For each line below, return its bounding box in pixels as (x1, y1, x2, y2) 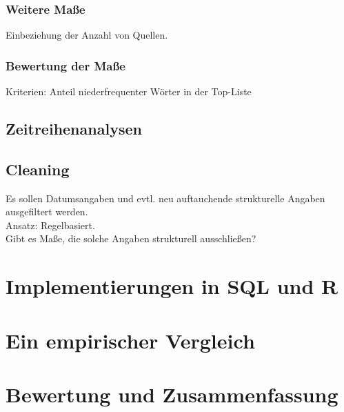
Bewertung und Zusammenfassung (6, 380, 338, 408)
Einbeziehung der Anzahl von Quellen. (6, 28, 168, 42)
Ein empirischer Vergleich (6, 326, 255, 354)
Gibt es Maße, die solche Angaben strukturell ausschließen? (6, 231, 256, 246)
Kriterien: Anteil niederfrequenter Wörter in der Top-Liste (6, 84, 252, 99)
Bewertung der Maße (6, 57, 125, 74)
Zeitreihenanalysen (6, 118, 142, 139)
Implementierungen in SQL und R (6, 272, 338, 300)
